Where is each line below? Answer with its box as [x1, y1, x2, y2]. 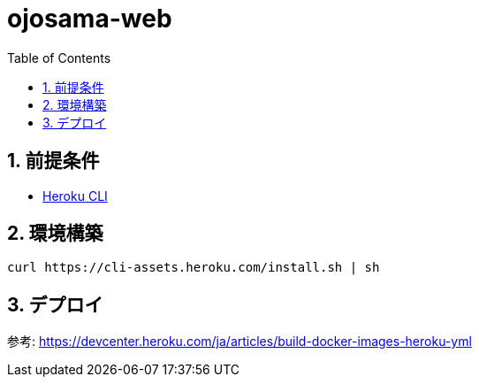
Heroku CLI [42, 188, 108, 204]
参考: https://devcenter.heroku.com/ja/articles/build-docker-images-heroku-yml [7, 334, 472, 349]
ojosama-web [7, 4, 172, 34]
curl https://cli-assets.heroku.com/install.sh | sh [7, 260, 380, 275]
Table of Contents [7, 50, 111, 65]
